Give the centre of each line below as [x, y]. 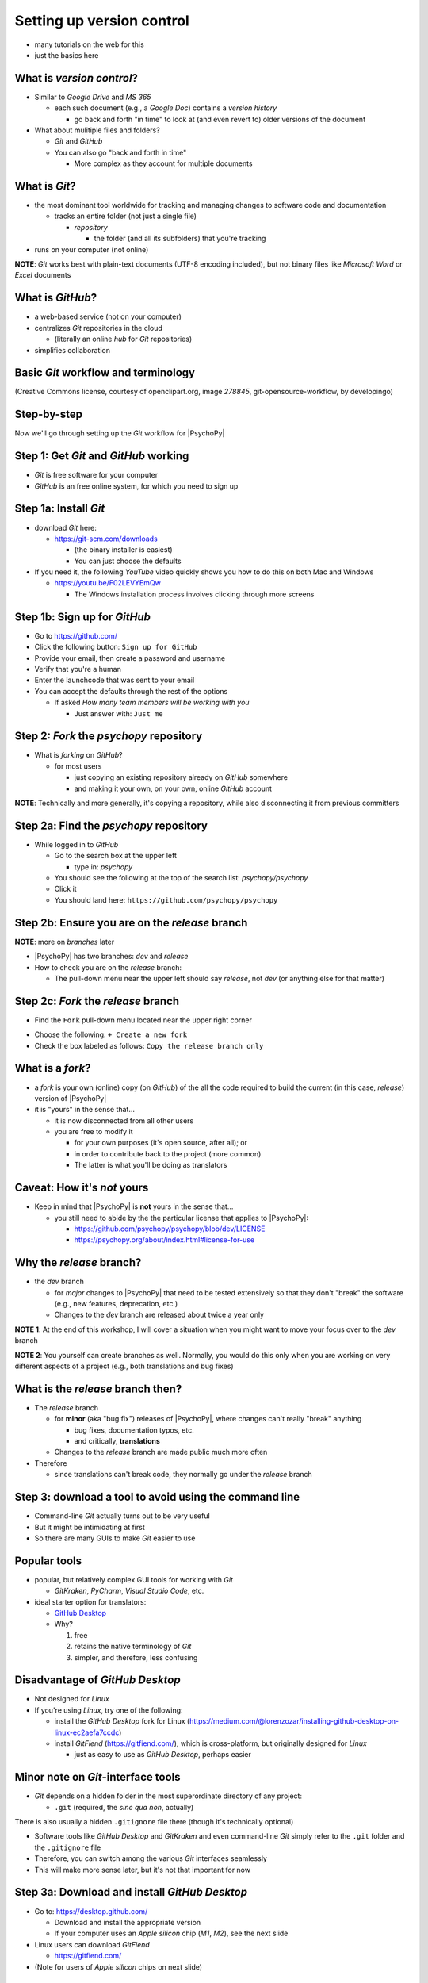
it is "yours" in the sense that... [84, 1110]
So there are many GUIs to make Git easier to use [115, 1538]
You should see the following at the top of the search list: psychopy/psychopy [181, 878]
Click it [65, 889]
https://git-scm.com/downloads [106, 539]
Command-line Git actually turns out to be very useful [122, 1516]
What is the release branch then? [98, 1388]
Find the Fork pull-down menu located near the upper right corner [143, 1020]
